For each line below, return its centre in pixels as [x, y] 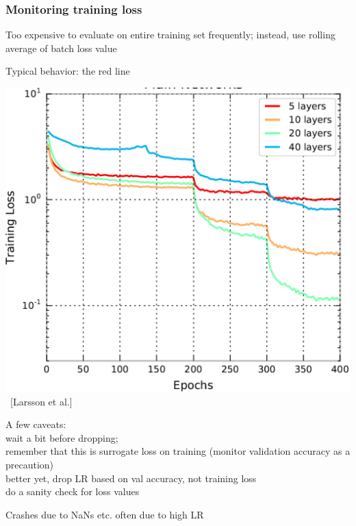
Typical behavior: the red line [68, 71]
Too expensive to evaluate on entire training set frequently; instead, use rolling [170, 35]
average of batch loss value [61, 48]
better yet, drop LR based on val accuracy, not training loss [131, 478]
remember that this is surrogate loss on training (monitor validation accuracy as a [178, 451]
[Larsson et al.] [41, 401]
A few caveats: [36, 424]
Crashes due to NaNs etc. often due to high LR [105, 514]
